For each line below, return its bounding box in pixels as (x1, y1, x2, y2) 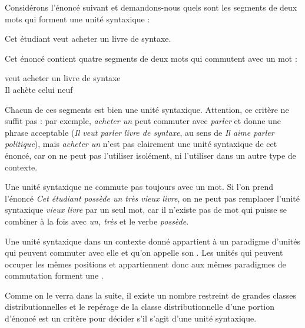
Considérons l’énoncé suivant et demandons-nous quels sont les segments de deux (5, 1, 297, 13)
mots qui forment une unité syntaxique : (5, 12, 150, 25)
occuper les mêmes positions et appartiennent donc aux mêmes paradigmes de (5, 257, 286, 270)
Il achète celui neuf (5, 83, 73, 95)
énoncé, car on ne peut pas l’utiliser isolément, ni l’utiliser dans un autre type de (5, 149, 296, 161)
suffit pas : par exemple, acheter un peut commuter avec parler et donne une (5, 115, 281, 127)
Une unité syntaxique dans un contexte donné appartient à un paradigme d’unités (5, 235, 301, 247)
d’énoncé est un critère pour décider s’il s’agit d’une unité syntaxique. (5, 312, 257, 324)
